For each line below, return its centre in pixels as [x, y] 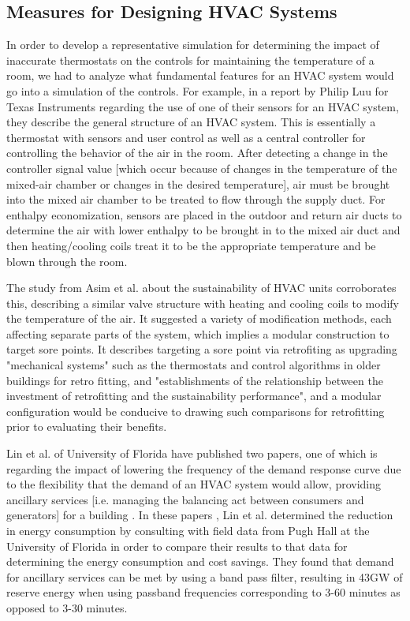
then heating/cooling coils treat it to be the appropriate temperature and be [191, 245]
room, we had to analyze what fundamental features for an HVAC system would [200, 75]
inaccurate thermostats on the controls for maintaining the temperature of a [190, 60]
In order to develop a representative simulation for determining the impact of [193, 45]
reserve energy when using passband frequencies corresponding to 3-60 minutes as [203, 592]
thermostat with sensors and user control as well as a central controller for [186, 137]
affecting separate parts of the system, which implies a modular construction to [198, 333]
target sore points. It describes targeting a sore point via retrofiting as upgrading [202, 349]
